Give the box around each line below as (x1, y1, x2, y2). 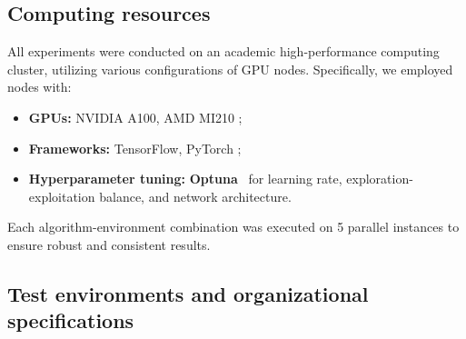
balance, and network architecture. (99, 186, 292, 205)
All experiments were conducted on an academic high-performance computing (7, 42, 440, 61)
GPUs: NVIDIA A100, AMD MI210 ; (28, 107, 243, 126)
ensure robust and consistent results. (7, 234, 211, 254)
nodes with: (7, 77, 72, 96)
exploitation (28, 186, 95, 205)
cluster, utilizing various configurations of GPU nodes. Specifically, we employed (7, 59, 453, 78)
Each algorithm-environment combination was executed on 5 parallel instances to (7, 217, 460, 236)
